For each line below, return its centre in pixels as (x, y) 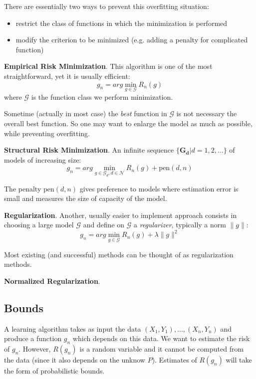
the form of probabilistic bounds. (54, 370)
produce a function (33, 338)
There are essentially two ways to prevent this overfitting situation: (107, 6)
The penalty (23, 188)
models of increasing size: (43, 159)
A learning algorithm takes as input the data (73, 328)
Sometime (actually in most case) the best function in (86, 113)
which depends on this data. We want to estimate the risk (161, 338)
